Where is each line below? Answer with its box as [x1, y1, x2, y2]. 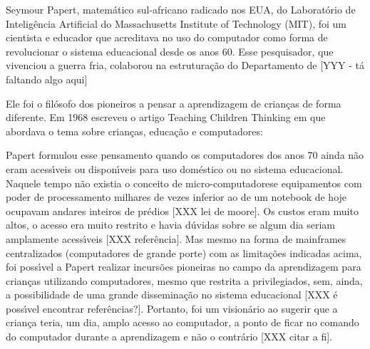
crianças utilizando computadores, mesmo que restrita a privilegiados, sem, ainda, [6, 273, 363, 288]
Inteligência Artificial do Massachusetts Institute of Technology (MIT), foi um [6, 16, 346, 31]
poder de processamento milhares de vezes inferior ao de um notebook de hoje [6, 189, 347, 204]
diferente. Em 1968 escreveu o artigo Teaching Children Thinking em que [6, 110, 326, 125]
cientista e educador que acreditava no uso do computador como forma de [6, 30, 328, 45]
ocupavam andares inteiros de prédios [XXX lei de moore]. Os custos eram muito [6, 203, 359, 218]
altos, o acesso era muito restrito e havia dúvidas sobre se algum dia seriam [6, 217, 335, 232]
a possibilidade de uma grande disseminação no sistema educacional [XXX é [6, 287, 338, 302]
